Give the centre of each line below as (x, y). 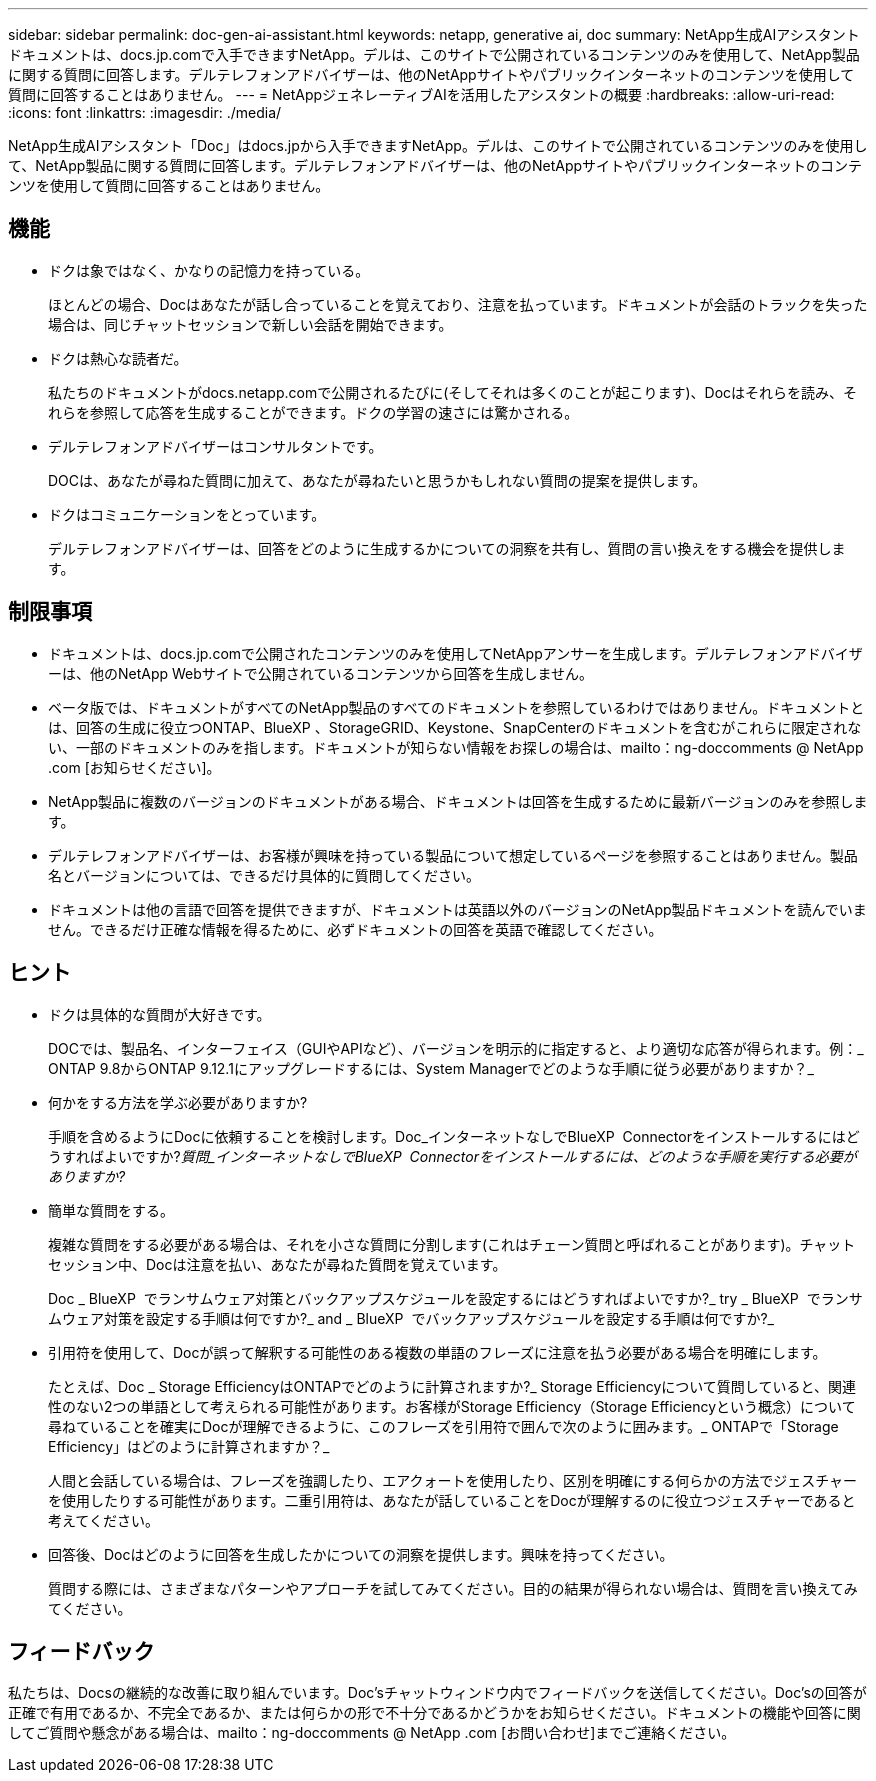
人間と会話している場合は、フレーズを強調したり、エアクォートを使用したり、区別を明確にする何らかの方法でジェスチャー (453, 1480)
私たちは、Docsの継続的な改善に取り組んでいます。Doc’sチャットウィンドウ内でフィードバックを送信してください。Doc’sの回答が (437, 1693)
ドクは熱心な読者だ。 (118, 358)
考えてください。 (103, 1520)
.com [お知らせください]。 (134, 767)
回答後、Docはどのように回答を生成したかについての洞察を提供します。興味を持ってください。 (361, 1554)
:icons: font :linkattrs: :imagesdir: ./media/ (145, 112)
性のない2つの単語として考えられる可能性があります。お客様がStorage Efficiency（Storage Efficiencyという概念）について (452, 1406)
